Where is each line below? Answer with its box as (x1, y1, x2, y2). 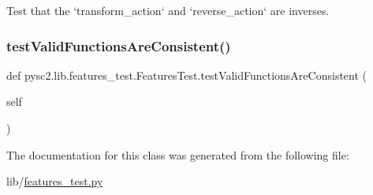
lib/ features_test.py (6, 173, 103, 189)
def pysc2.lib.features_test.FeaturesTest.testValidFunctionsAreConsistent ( (6, 66, 367, 83)
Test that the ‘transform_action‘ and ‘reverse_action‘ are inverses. (6, 2, 330, 18)
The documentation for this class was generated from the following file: (6, 146, 349, 163)
